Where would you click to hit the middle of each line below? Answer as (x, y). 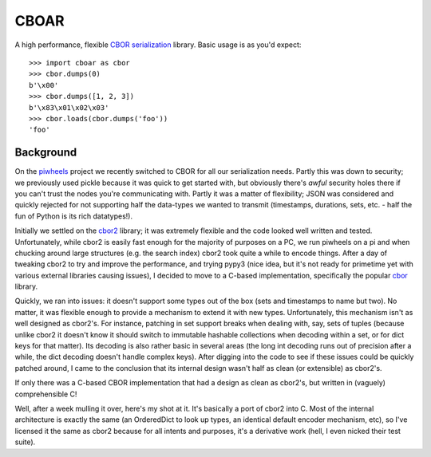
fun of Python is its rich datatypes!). (74, 216)
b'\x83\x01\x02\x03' (69, 107)
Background (46, 153)
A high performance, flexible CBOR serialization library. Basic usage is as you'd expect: (158, 45)
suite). (25, 442)
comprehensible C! (46, 394)
